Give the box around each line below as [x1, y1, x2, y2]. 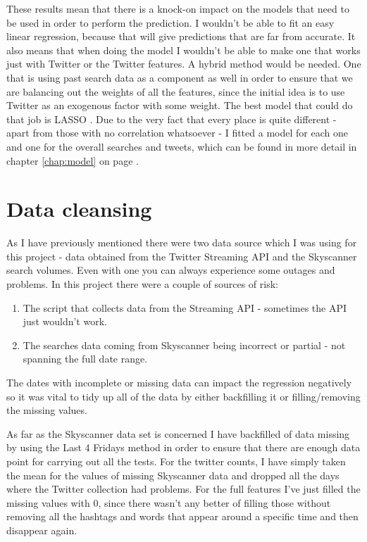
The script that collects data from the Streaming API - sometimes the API [23, 300, 347, 315]
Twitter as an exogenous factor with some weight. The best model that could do [6, 98, 353, 113]
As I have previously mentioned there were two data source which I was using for [6, 235, 357, 250]
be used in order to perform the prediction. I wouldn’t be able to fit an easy [6, 15, 335, 30]
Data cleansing [6, 194, 152, 223]
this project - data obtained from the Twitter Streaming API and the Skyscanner [6, 248, 357, 263]
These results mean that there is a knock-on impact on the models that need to [6, 1, 349, 15]
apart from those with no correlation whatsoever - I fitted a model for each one [6, 125, 348, 140]
